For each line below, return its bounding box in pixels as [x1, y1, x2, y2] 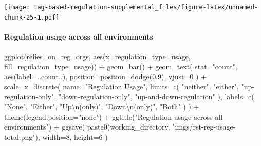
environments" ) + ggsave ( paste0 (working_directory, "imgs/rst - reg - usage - [4, 121, 236, 132]
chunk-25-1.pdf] [4, 13, 60, 21]
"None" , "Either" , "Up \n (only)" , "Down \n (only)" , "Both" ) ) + [4, 101, 199, 112]
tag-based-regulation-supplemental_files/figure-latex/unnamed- [33, 4, 258, 11]
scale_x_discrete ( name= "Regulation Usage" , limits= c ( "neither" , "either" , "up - [4, 81, 254, 92]
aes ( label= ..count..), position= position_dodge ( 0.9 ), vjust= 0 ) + [4, 71, 207, 82]
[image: [4, 4, 30, 11]
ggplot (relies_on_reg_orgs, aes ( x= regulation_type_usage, [4, 51, 191, 62]
